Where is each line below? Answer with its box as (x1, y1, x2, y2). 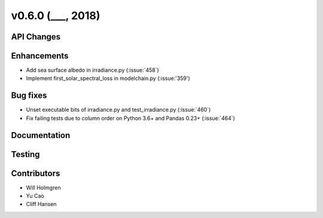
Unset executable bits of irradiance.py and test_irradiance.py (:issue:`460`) (26, 106, 211, 113)
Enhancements (11, 51, 69, 61)
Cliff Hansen (26, 201, 57, 208)
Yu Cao (26, 192, 44, 199)
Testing (11, 149, 40, 159)
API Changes (11, 32, 61, 42)
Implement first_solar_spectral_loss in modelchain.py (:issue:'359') (26, 75, 191, 82)
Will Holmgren (26, 184, 61, 191)
